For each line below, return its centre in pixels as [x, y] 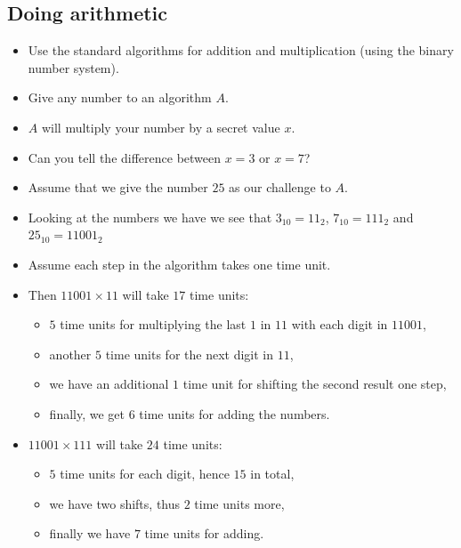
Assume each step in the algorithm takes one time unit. [179, 264]
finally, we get [87, 413]
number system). [73, 67]
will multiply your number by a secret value [161, 127]
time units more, [239, 503]
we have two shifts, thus [115, 503]
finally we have [90, 533]
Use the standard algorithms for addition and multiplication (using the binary [241, 50]
